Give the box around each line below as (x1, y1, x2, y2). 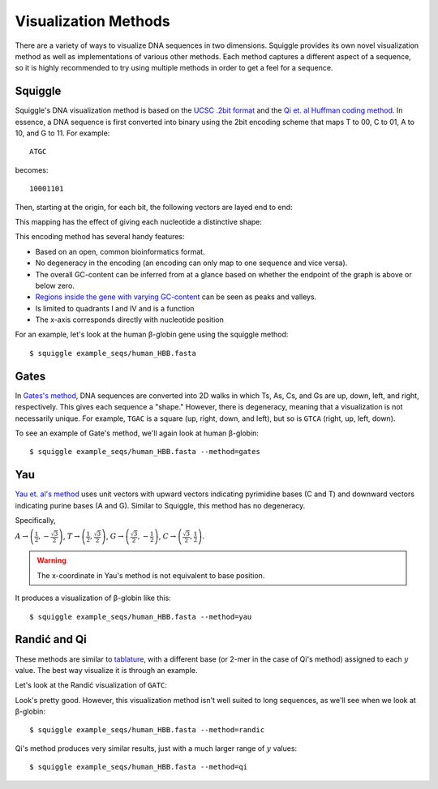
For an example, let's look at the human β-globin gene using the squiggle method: (15, 329, 289, 340)
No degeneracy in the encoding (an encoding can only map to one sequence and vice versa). (35, 258, 348, 268)
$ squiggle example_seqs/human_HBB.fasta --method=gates (29, 447, 261, 457)
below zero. (35, 281, 75, 290)
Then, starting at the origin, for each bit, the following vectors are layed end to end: (15, 202, 293, 212)
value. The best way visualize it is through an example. (15, 665, 198, 675)
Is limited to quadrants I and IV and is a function (35, 303, 195, 313)
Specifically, (15, 516, 56, 525)
